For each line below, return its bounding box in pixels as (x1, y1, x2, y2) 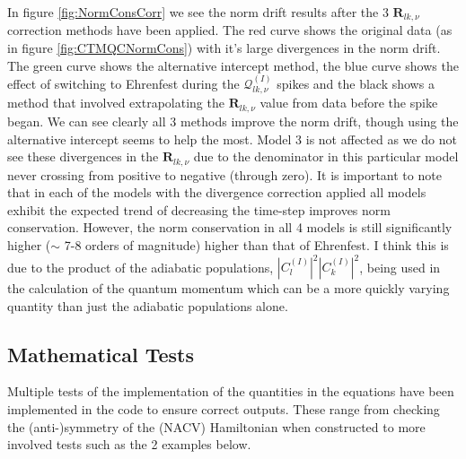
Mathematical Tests (7, 340, 195, 368)
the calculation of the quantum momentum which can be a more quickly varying (7, 279, 450, 298)
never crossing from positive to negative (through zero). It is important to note (7, 165, 442, 184)
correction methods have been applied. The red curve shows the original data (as (7, 21, 453, 39)
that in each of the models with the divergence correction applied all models (7, 183, 426, 202)
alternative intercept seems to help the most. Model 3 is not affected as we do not (7, 129, 457, 148)
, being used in (359, 257, 441, 276)
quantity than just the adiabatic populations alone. (7, 296, 288, 315)
